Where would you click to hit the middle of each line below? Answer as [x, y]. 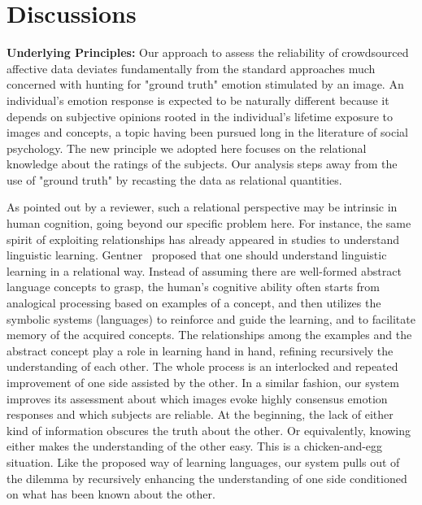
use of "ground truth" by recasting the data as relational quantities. [174, 179]
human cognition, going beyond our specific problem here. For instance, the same [209, 223]
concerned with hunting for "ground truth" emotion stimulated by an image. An [205, 84]
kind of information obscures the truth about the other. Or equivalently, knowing [209, 430]
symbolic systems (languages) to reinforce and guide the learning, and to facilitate [211, 318]
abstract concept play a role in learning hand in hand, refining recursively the [200, 350]
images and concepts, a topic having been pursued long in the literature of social [207, 132]
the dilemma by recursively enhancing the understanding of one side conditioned [207, 478]
